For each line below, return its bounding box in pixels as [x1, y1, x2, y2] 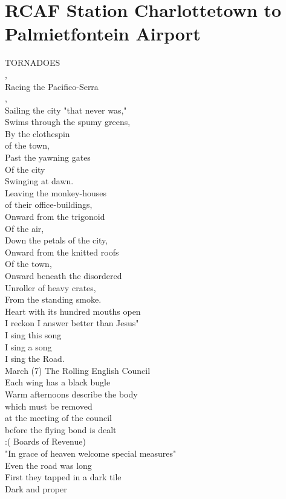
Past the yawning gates [5, 151, 91, 164]
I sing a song [5, 340, 52, 353]
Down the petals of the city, [5, 234, 108, 246]
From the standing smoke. [5, 293, 102, 306]
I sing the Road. [5, 352, 65, 365]
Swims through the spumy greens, [5, 115, 131, 128]
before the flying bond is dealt [5, 423, 117, 436]
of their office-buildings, [5, 198, 93, 211]
